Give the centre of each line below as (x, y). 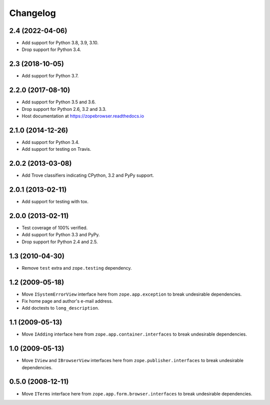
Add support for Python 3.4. (50, 142)
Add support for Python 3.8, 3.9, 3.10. (60, 43)
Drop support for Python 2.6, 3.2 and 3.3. (64, 109)
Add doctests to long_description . (60, 308)
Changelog (32, 13)
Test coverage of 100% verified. (55, 228)
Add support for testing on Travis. (56, 149)
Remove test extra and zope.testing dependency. (77, 268)
